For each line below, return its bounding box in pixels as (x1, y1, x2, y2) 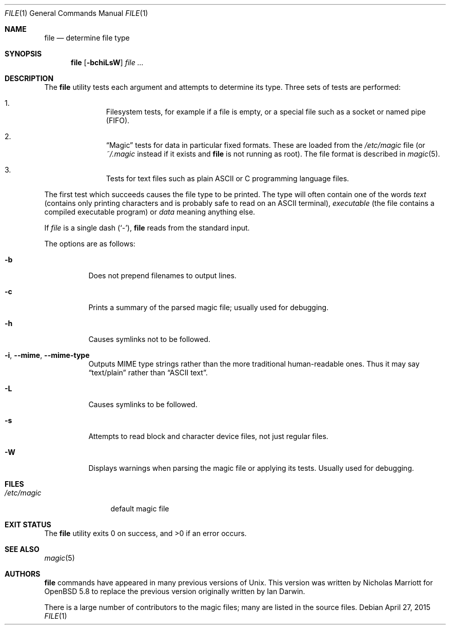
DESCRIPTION (5, 74, 54, 83)
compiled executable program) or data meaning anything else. (44, 207, 256, 216)
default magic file (110, 504, 169, 513)
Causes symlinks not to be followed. (88, 335, 210, 344)
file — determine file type (44, 33, 130, 42)
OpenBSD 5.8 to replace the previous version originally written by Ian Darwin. (44, 587, 305, 596)
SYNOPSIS (5, 49, 42, 58)
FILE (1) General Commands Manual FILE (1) (5, 9, 148, 17)
